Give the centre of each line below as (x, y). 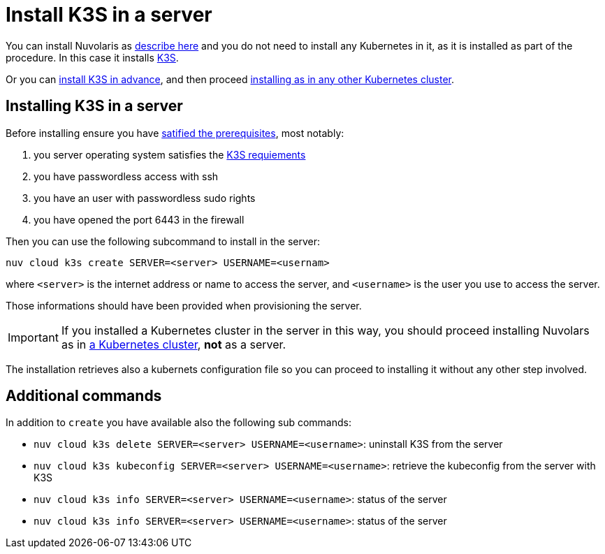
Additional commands (84, 396)
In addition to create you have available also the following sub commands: (178, 423)
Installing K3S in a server (94, 106)
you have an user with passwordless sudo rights (145, 198)
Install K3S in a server (109, 15)
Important (33, 337)
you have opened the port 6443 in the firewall (139, 219)
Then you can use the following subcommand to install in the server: (163, 241)
